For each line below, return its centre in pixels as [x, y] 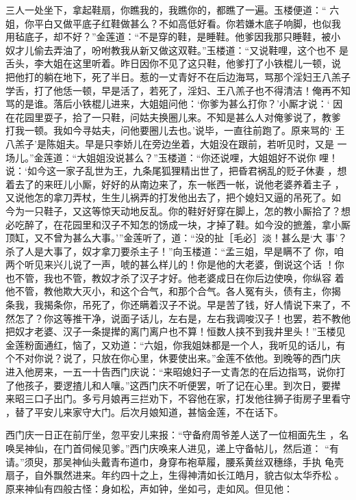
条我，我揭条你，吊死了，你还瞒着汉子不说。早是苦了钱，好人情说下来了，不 [178, 305]
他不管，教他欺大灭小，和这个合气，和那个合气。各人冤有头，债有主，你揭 [173, 291]
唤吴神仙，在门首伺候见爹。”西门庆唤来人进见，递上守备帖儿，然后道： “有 [172, 448]
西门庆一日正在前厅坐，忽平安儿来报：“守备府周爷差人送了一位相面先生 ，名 [177, 435]
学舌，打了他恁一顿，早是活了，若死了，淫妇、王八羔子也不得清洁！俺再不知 [178, 90]
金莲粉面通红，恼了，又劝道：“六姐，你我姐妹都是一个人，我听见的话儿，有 [176, 344]
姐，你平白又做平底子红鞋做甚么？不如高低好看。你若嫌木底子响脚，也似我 [173, 23]
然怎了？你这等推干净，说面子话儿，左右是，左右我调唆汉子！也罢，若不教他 [178, 318]
